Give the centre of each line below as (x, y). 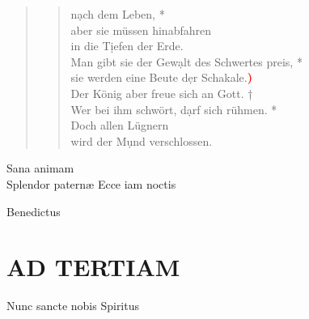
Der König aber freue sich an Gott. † (162, 93)
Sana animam (40, 168)
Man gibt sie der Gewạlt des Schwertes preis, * (186, 61)
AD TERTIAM (93, 267)
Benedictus (34, 211)
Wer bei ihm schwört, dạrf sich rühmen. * (174, 109)
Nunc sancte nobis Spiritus (73, 306)
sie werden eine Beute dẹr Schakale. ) (161, 77)
